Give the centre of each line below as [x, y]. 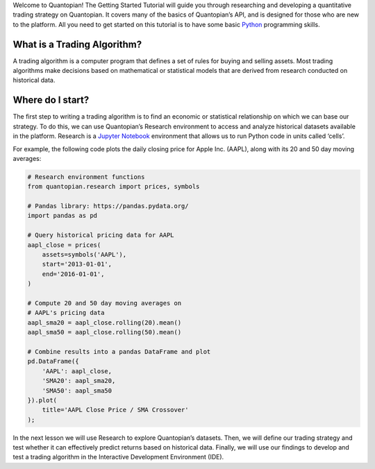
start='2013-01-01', [77, 264]
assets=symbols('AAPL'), [84, 255]
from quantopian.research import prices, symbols [114, 187]
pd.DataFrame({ [53, 361]
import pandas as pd [62, 216]
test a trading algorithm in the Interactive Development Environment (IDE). [118, 457]
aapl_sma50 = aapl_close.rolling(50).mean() [105, 332]
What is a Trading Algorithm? [77, 44]
